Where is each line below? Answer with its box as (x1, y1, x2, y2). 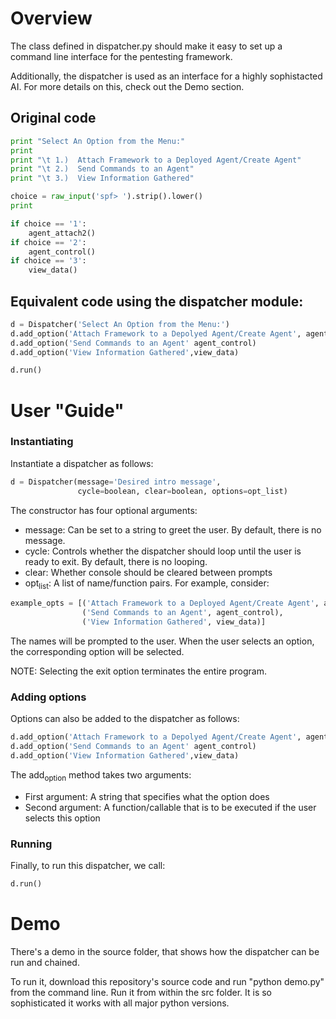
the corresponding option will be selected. (10, 645, 185, 657)
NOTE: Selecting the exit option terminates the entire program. (10, 665, 267, 677)
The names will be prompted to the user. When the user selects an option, (10, 635, 315, 647)
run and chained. (10, 956, 80, 968)
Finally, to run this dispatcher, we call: (10, 859, 166, 871)
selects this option (24, 812, 101, 824)
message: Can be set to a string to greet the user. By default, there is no (24, 523, 322, 536)
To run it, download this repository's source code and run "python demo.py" (10, 975, 325, 987)
